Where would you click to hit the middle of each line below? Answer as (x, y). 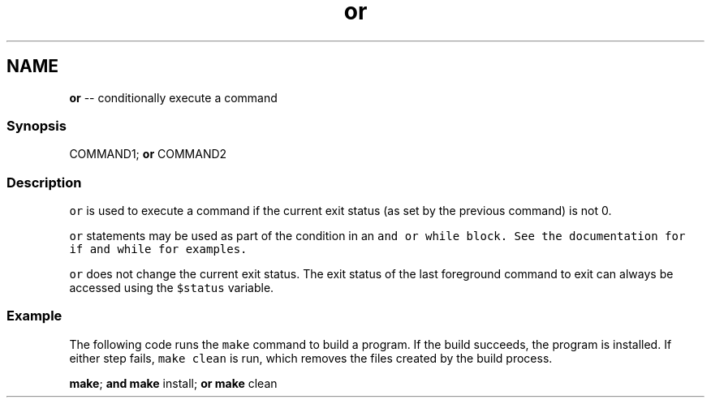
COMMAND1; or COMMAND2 (148, 154)
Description (44, 182)
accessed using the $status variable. (172, 288)
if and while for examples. (158, 249)
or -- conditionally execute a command (173, 97)
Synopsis (37, 125)
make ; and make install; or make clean (173, 383)
